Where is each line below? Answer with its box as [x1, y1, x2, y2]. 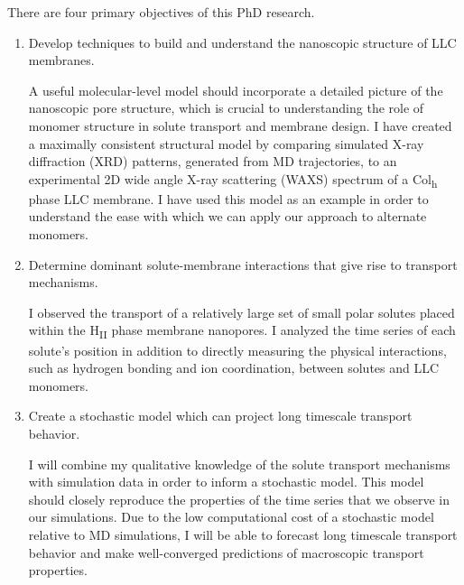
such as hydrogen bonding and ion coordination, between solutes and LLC [28, 358, 440, 377]
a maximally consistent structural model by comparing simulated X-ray [28, 134, 424, 153]
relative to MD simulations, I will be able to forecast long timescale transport [28, 525, 458, 543]
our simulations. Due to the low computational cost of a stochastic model [28, 507, 434, 526]
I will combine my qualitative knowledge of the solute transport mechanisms [28, 454, 450, 473]
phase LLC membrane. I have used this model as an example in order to [28, 189, 429, 208]
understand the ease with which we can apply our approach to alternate [28, 207, 427, 226]
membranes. [28, 51, 95, 70]
